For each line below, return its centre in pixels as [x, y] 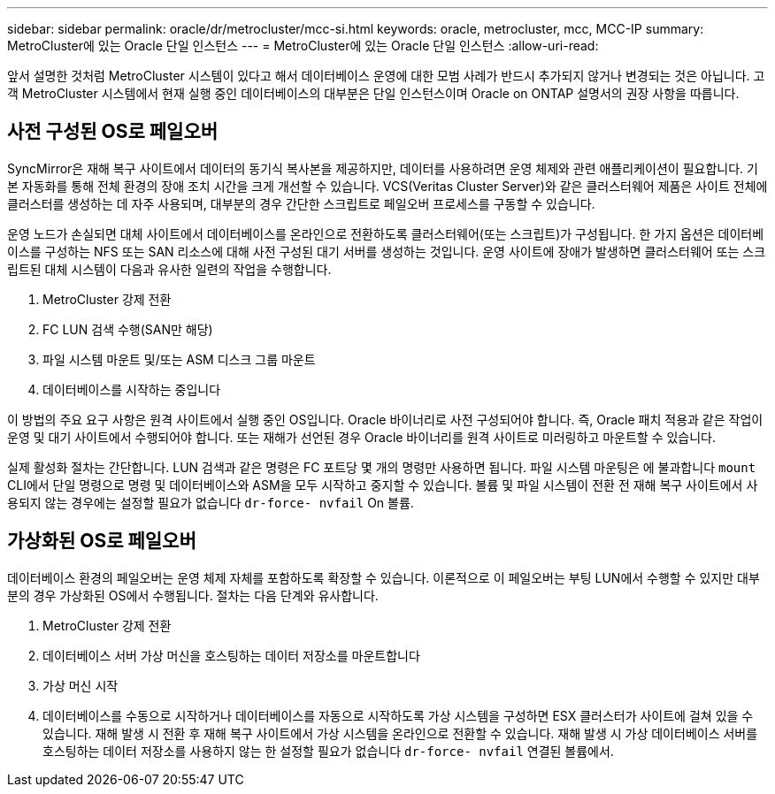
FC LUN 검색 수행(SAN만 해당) [128, 329]
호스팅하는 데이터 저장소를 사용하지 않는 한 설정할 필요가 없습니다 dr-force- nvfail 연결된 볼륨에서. [328, 751]
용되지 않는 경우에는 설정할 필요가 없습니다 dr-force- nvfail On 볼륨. [211, 502]
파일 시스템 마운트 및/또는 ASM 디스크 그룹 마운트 [179, 359]
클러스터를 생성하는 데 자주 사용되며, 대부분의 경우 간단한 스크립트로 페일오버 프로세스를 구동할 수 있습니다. [301, 203]
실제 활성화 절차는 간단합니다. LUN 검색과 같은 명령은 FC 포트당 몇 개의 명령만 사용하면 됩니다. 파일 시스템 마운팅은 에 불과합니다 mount [382, 467]
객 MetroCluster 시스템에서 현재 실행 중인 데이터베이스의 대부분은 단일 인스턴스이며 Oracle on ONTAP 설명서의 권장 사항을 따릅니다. [373, 93]
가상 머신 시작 [81, 685]
